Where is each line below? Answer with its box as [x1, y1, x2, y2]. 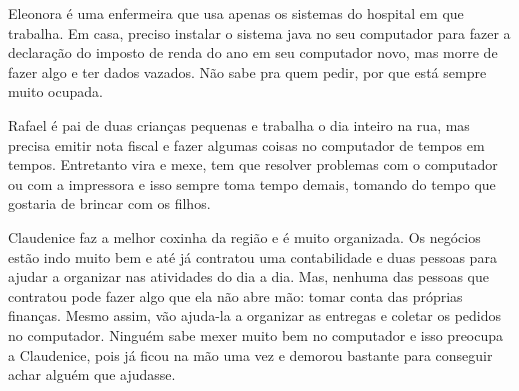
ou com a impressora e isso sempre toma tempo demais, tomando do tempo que [8, 173, 496, 194]
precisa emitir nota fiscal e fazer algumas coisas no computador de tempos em [8, 134, 485, 155]
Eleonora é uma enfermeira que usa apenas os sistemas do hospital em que [8, 3, 464, 23]
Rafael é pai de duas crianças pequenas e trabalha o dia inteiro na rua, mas [8, 114, 470, 135]
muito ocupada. [8, 81, 103, 102]
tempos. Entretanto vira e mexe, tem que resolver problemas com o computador [8, 154, 498, 175]
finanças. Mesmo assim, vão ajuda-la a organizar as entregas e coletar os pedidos [8, 305, 502, 326]
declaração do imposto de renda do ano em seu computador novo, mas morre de [8, 42, 498, 63]
